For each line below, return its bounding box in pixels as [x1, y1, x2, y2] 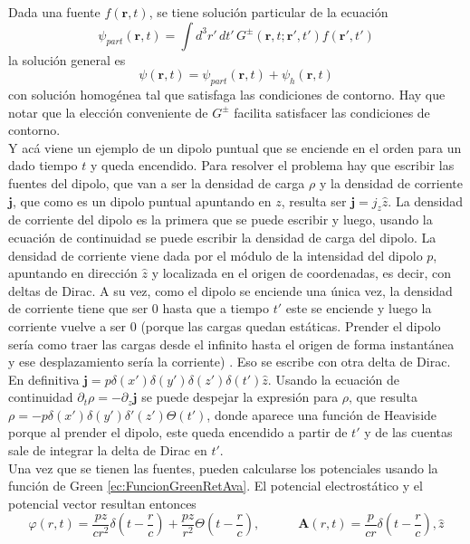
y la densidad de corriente [319, 173, 463, 192]
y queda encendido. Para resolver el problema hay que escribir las [91, 156, 455, 175]
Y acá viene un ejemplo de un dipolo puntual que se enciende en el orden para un [8, 138, 462, 157]
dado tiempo [8, 156, 78, 175]
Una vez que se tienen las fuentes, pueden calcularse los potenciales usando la [8, 458, 438, 477]
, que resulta [349, 387, 418, 406]
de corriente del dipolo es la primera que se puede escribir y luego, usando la [8, 210, 433, 229]
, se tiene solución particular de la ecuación [149, 3, 388, 21]
